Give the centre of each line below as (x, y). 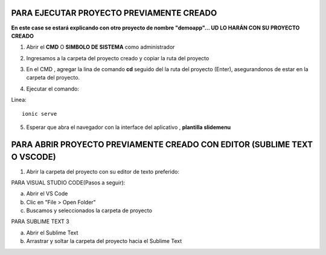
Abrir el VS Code (47, 194)
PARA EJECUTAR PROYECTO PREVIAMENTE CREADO (114, 13)
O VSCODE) (34, 157)
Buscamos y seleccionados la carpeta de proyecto (89, 210)
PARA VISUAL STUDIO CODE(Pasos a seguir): (68, 182)
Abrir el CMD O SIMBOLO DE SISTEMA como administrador (101, 47)
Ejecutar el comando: (53, 89)
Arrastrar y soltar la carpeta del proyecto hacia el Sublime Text (104, 241)
